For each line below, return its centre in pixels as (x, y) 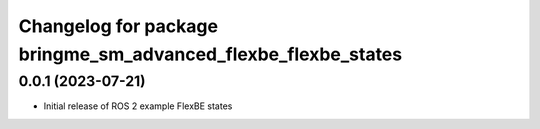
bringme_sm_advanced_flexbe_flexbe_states (210, 54)
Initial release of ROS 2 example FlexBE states (138, 106)
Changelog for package (118, 26)
